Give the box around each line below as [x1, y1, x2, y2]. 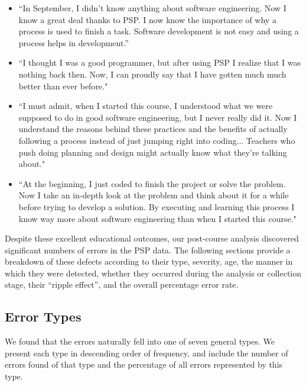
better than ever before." [18, 79, 108, 92]
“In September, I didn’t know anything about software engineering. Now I [18, 2, 287, 14]
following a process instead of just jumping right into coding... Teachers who [18, 134, 295, 146]
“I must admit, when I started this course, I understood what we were [18, 99, 273, 112]
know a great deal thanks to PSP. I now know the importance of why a [18, 13, 276, 25]
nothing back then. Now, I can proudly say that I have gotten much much [18, 67, 287, 80]
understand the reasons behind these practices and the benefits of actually [18, 123, 288, 135]
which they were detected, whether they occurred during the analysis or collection [5, 266, 302, 279]
